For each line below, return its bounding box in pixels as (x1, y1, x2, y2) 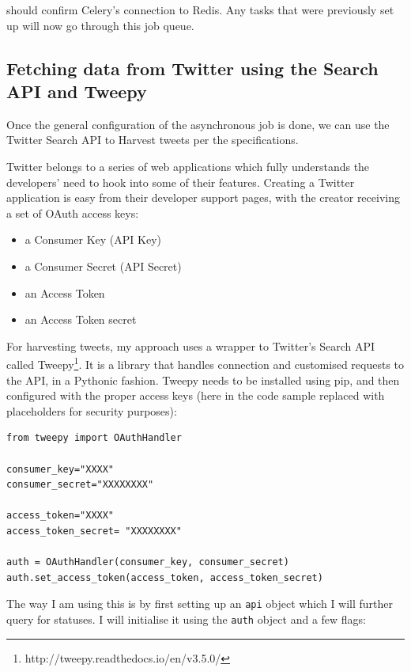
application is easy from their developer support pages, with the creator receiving (6, 189, 400, 206)
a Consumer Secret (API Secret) (25, 257, 182, 274)
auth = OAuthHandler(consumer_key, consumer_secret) (6, 556, 289, 568)
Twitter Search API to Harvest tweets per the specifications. (6, 131, 299, 148)
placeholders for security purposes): (6, 402, 177, 419)
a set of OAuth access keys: (6, 204, 139, 221)
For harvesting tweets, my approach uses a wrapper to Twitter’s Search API (6, 337, 375, 354)
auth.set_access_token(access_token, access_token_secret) (6, 571, 323, 583)
